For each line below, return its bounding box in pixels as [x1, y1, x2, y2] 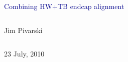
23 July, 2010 [4, 48, 45, 59]
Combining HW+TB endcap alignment [4, 1, 124, 11]
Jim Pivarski [4, 24, 43, 35]
